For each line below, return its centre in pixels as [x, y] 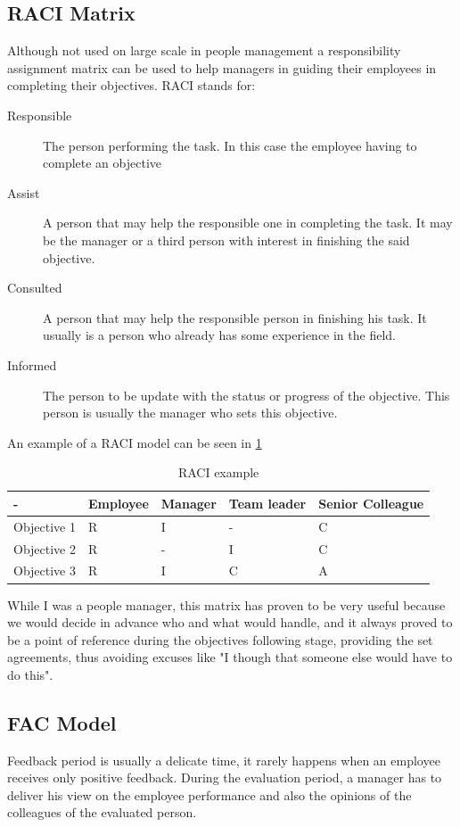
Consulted [35, 288]
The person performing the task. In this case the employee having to [230, 145]
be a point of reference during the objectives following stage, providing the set [220, 639]
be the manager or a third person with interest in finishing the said [226, 240]
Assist [24, 192]
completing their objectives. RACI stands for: [131, 85]
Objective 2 [45, 548]
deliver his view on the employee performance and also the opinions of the [209, 794]
